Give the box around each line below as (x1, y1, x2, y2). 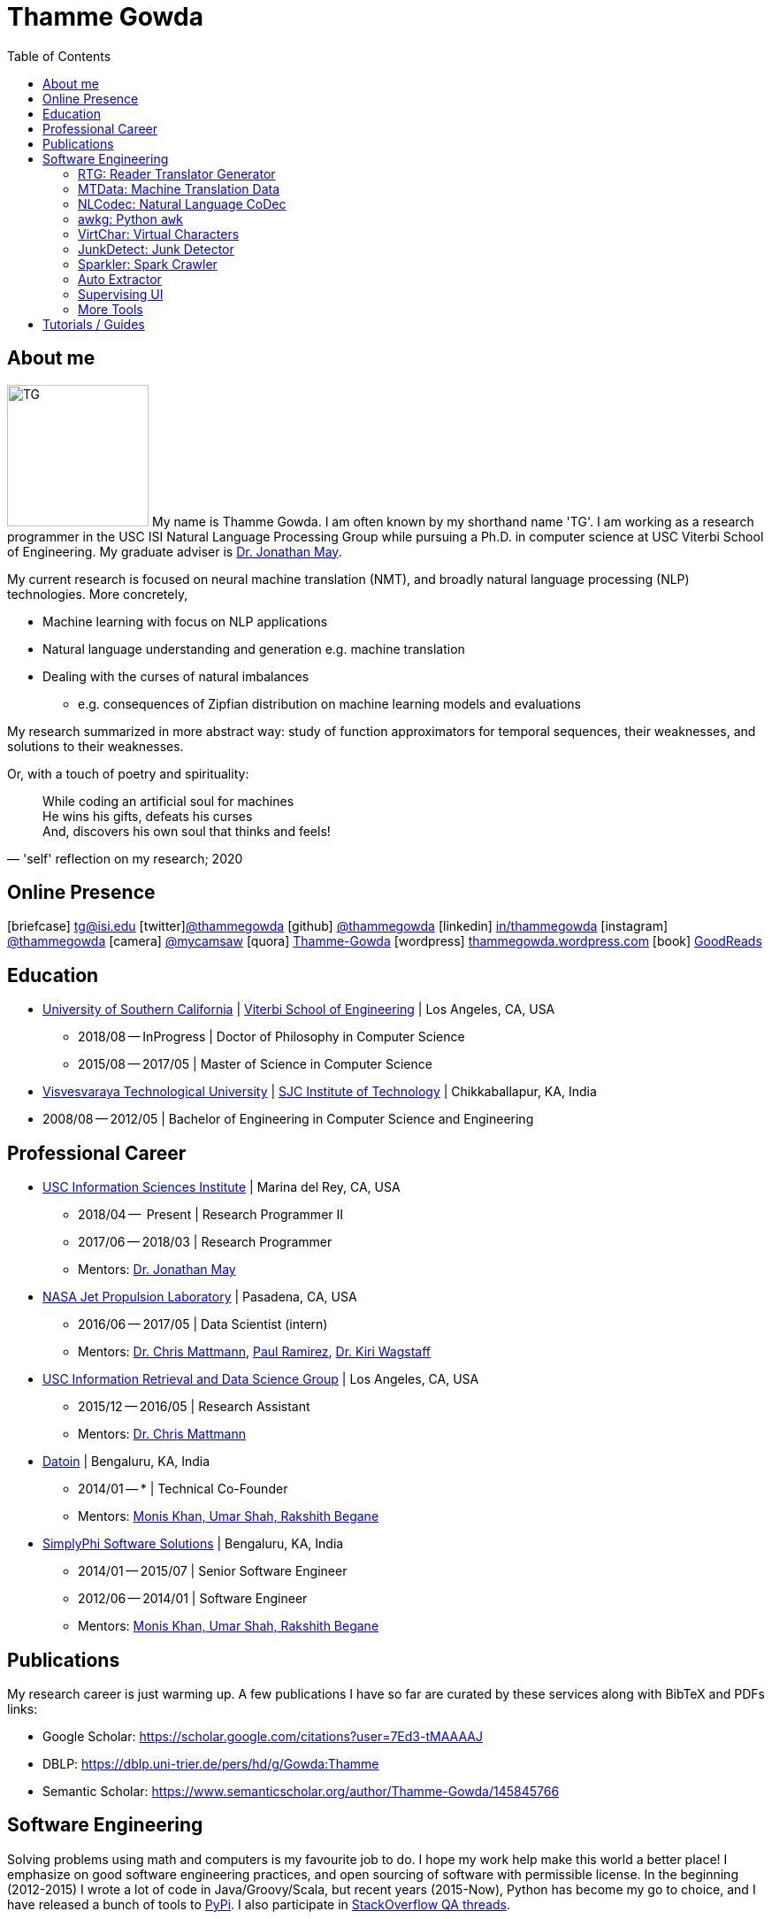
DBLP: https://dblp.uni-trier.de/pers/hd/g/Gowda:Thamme (42, 1755, 379, 1771)
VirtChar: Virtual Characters (78, 226, 240, 242)
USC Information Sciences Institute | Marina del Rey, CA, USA (42, 1179, 401, 1195)
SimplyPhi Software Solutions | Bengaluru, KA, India (42, 1536, 344, 1552)
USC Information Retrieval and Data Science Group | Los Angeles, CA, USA (42, 1371, 479, 1387)
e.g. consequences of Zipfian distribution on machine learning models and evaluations (78, 695, 581, 711)
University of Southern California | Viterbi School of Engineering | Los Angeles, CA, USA (42, 1002, 555, 1017)
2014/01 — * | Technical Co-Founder (78, 1481, 288, 1497)
